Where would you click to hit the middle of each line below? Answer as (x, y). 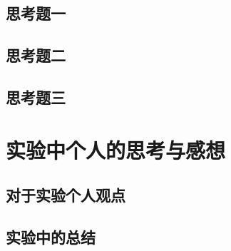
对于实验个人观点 (66, 195)
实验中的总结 (51, 236)
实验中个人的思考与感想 (116, 149)
